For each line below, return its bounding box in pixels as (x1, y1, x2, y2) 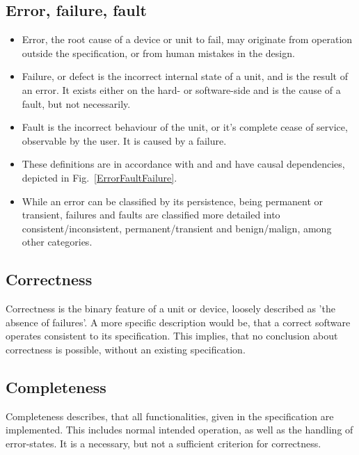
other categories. (22, 234, 93, 249)
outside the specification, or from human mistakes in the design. (22, 45, 295, 60)
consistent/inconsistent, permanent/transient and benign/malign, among (22, 221, 332, 235)
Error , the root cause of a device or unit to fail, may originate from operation (22, 32, 353, 47)
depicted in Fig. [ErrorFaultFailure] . (22, 170, 177, 184)
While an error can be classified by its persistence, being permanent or (22, 193, 324, 208)
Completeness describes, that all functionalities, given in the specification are (6, 408, 334, 423)
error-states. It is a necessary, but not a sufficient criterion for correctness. (6, 436, 321, 450)
